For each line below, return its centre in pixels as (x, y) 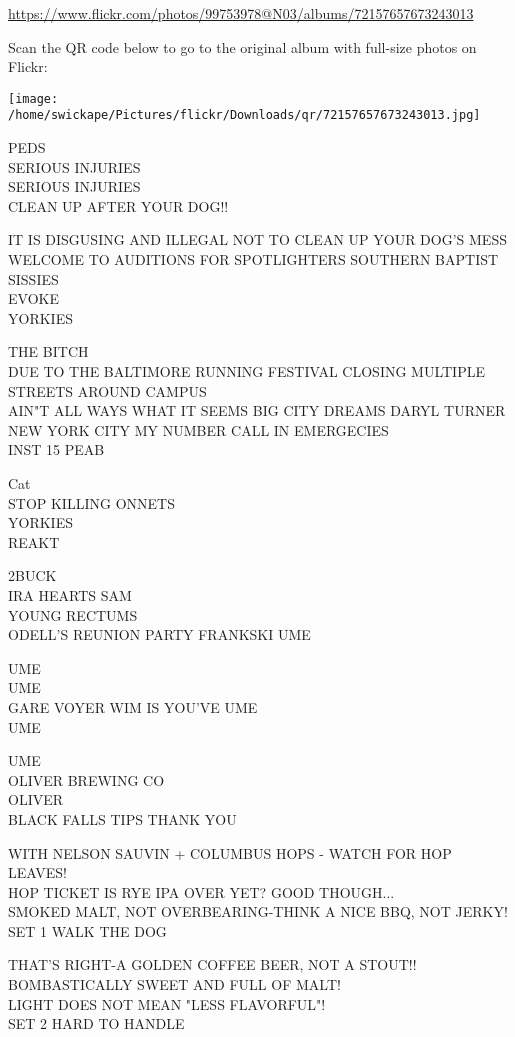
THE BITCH (48, 351)
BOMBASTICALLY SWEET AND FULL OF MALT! (174, 984)
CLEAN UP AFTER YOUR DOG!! (118, 205)
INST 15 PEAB (56, 449)
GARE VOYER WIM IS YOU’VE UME (133, 706)
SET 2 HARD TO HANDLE (96, 1023)
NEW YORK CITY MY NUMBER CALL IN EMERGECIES (198, 429)
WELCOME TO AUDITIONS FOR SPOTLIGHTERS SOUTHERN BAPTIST (253, 259)
